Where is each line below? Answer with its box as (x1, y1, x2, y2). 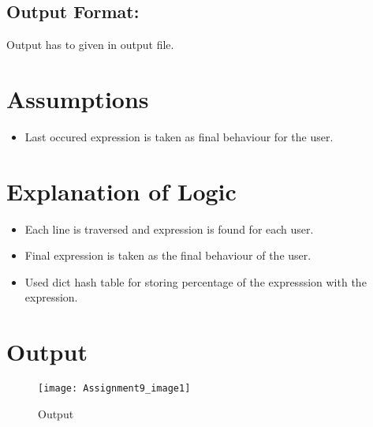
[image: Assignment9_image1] (38, 383, 191, 395)
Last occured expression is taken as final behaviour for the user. (24, 128, 334, 144)
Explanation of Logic (6, 174, 237, 207)
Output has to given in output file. (6, 36, 174, 53)
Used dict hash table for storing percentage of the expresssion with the (24, 273, 367, 290)
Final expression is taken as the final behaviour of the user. (24, 247, 311, 264)
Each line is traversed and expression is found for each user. (24, 220, 314, 237)
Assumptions (6, 82, 149, 114)
